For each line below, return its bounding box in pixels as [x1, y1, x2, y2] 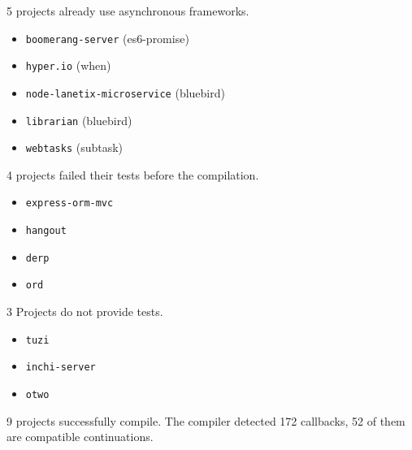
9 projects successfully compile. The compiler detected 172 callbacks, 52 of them [7, 412, 405, 429]
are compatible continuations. [7, 428, 154, 445]
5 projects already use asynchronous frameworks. [7, 2, 249, 19]
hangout [25, 225, 67, 237]
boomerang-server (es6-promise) [25, 29, 189, 46]
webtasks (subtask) [25, 139, 124, 156]
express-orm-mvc [25, 197, 114, 210]
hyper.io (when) [25, 57, 111, 74]
